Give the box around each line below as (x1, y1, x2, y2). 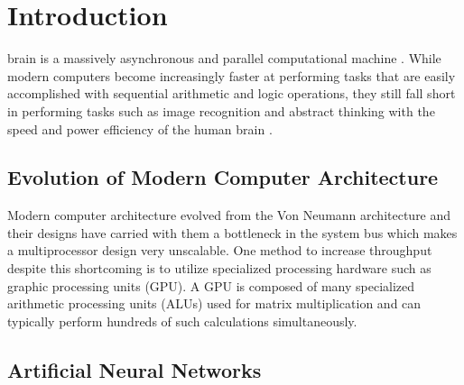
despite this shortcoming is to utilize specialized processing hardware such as (7, 259, 432, 278)
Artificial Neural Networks (7, 355, 262, 383)
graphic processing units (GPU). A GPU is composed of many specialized (7, 276, 415, 295)
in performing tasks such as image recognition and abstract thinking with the (7, 101, 435, 120)
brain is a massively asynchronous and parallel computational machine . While (7, 49, 441, 68)
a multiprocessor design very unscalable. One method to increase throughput (7, 241, 432, 260)
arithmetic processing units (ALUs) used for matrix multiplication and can (7, 294, 422, 313)
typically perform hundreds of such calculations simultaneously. (7, 311, 357, 330)
